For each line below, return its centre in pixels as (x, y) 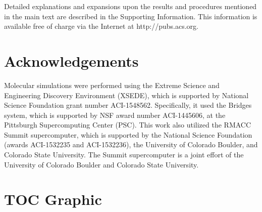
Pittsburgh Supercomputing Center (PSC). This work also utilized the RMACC (128, 125)
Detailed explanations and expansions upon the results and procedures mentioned (130, 6)
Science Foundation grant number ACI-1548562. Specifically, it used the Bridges (128, 105)
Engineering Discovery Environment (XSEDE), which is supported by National (126, 95)
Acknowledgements (71, 60)
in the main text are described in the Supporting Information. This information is (131, 16)
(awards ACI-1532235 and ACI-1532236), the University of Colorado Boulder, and (131, 144)
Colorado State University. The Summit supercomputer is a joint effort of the (124, 155)
